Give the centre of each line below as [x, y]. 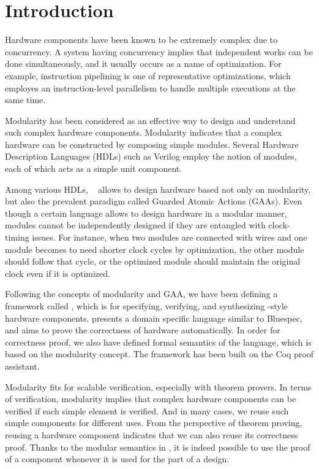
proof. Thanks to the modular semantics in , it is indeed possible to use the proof [158, 447]
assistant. [22, 366]
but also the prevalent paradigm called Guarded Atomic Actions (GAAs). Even [154, 201]
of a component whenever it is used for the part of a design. [117, 459]
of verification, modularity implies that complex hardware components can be [151, 399]
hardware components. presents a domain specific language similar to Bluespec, [154, 318]
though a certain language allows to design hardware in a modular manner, [146, 213]
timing [17, 237]
